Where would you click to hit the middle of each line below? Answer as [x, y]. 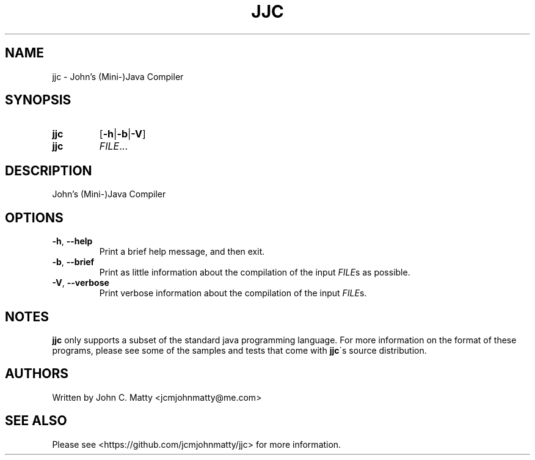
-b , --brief [73, 262]
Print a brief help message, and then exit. [182, 252]
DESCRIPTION [49, 170]
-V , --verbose [81, 283]
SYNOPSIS [38, 100]
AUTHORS [37, 374]
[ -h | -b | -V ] [122, 134]
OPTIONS [34, 217]
